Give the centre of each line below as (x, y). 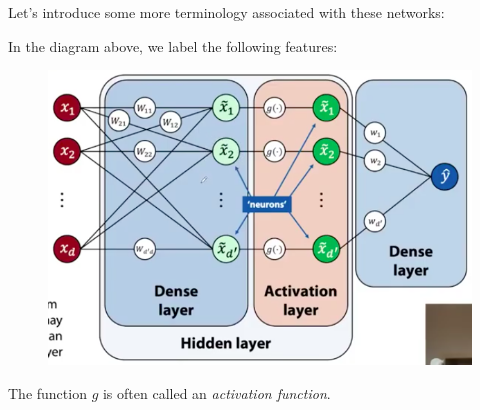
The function (47, 392)
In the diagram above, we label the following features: (173, 45)
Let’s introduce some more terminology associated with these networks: (226, 12)
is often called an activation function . (216, 392)
